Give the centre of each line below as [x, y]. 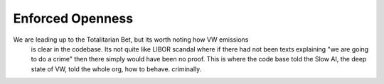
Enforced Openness [73, 18]
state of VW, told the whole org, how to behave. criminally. [116, 69]
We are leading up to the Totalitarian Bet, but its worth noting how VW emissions [131, 40]
